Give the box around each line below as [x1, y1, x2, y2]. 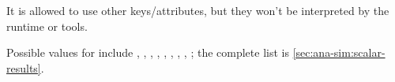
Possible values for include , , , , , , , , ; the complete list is [6, 44, 289, 61]
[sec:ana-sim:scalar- [292, 44, 386, 61]
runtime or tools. [6, 17, 88, 34]
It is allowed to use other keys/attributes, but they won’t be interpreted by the [6, 2, 389, 18]
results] [6, 59, 41, 76]
